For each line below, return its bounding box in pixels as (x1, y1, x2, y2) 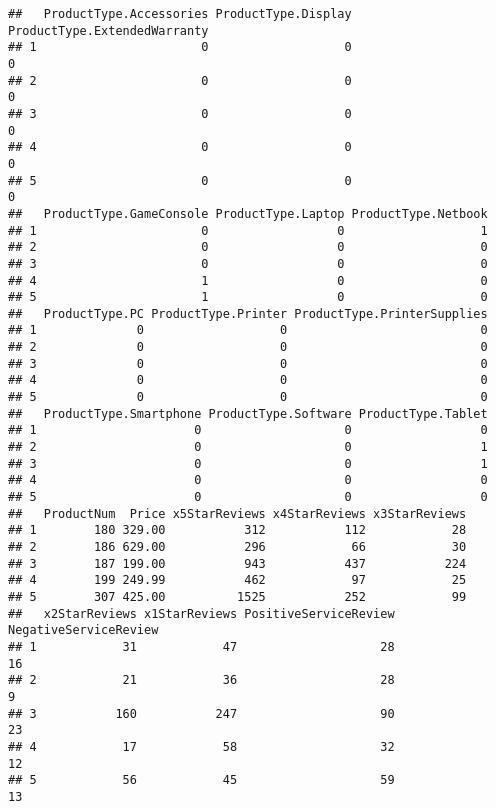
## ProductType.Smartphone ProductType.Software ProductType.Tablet (8, 406, 488, 421)
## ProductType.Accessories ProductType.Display (8, 7, 352, 21)
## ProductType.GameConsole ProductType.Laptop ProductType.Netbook (8, 206, 488, 221)
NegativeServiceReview (8, 623, 159, 638)
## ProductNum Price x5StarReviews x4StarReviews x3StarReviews (8, 506, 467, 521)
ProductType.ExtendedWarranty (8, 23, 209, 38)
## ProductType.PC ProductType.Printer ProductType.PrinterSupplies (8, 306, 488, 321)
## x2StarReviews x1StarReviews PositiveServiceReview (8, 606, 395, 621)
